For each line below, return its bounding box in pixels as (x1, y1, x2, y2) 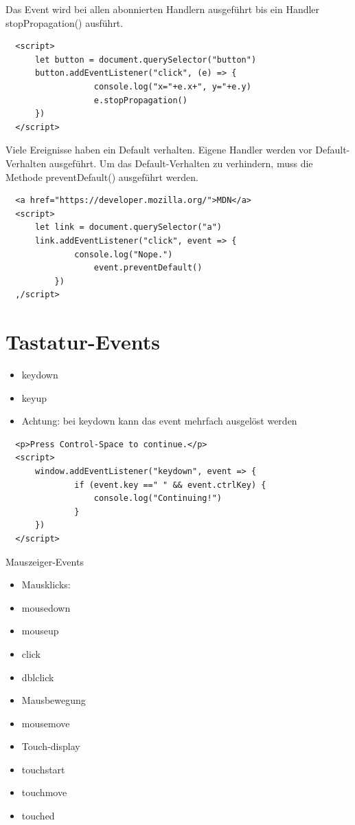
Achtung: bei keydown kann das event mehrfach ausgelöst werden (21, 414, 297, 428)
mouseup (21, 623, 59, 638)
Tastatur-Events (5, 328, 160, 356)
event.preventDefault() (93, 263, 203, 273)
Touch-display (21, 739, 80, 753)
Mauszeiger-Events (5, 554, 84, 568)
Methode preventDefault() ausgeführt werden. (5, 169, 198, 184)
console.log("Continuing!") (93, 493, 222, 504)
